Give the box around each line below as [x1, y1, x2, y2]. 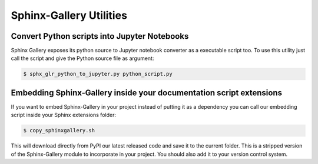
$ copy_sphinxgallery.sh [23, 127, 95, 134]
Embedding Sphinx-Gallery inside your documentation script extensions [11, 88, 283, 98]
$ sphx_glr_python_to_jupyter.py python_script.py [23, 71, 173, 78]
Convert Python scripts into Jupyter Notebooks [11, 31, 189, 41]
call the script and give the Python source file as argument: [11, 55, 154, 62]
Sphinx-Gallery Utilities [11, 9, 128, 22]
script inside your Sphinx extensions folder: [11, 112, 116, 119]
